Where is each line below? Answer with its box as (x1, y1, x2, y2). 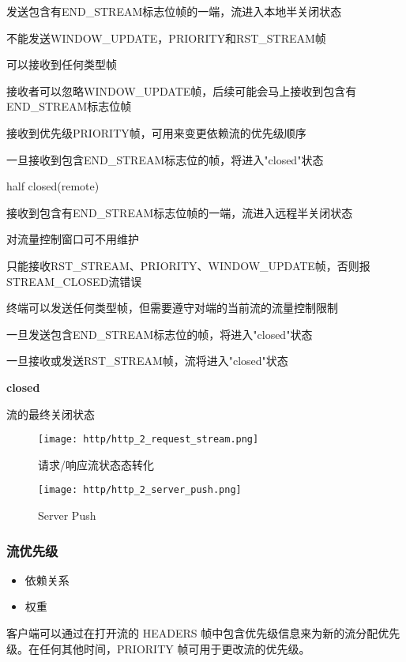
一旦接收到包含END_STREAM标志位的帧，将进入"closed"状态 (6, 151, 324, 167)
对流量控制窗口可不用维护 (6, 231, 139, 247)
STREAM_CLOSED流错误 (6, 273, 142, 289)
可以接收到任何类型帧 (6, 56, 117, 73)
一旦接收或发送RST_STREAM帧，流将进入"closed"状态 (6, 352, 288, 369)
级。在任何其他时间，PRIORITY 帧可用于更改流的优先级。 (6, 640, 310, 656)
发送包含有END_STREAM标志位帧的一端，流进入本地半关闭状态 (6, 3, 342, 19)
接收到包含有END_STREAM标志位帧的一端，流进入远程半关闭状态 (6, 204, 353, 220)
